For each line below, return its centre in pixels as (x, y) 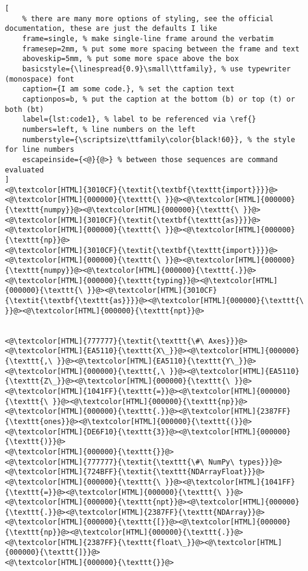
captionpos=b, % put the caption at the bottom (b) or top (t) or (159, 99)
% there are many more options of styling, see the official (148, 18)
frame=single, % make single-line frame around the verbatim (148, 38)
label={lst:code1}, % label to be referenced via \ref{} (139, 119)
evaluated (25, 170)
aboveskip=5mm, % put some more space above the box (130, 59)
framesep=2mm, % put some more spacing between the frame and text (161, 49)
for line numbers (40, 150)
